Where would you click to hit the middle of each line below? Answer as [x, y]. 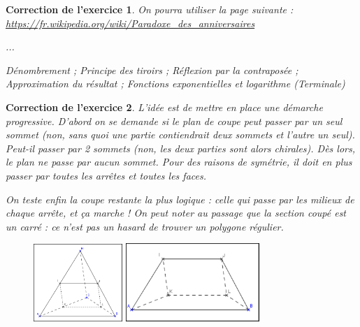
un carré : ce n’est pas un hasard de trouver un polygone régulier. [145, 226]
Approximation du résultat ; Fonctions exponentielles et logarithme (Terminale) [175, 83]
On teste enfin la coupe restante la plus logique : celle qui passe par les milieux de [180, 199]
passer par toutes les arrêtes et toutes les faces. [106, 175]
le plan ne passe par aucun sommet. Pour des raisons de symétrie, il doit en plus [179, 162]
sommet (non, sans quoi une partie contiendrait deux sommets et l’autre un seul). [180, 135]
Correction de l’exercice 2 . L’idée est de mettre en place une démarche [164, 107]
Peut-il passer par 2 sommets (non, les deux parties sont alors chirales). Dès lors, [181, 148]
